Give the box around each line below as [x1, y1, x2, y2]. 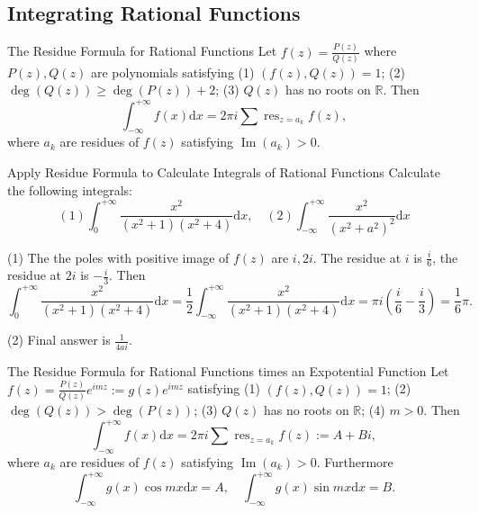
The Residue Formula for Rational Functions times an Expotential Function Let [7, 361, 449, 380]
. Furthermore [316, 452, 393, 471]
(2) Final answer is [7, 330, 111, 349]
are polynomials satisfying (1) [90, 62, 255, 81]
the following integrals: [7, 180, 132, 199]
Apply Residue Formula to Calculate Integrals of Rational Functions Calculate [7, 162, 440, 181]
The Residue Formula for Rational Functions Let [7, 41, 277, 60]
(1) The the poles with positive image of [7, 247, 230, 266]
